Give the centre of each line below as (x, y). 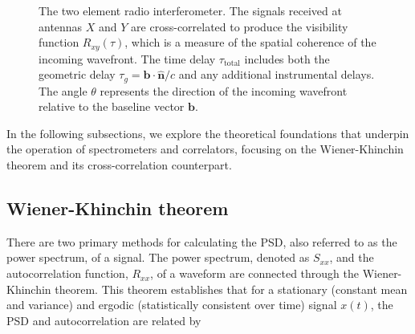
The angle (63, 90)
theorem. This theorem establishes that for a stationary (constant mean (231, 289)
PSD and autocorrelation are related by (104, 320)
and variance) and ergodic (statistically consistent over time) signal (172, 305)
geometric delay (77, 74)
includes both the (287, 58)
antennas (61, 26)
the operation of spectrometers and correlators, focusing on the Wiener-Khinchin (205, 149)
